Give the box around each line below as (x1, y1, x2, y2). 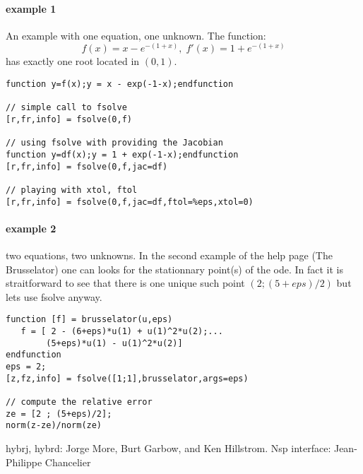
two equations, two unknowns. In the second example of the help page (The (6, 248, 333, 263)
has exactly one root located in (6, 54, 140, 69)
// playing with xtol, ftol (6, 184, 138, 195)
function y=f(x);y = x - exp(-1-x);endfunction (6, 79, 234, 89)
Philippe (6, 454, 42, 469)
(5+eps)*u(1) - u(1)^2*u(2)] (46, 338, 183, 348)
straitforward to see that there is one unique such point (6, 275, 245, 290)
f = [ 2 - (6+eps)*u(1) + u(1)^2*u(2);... (20, 326, 223, 337)
